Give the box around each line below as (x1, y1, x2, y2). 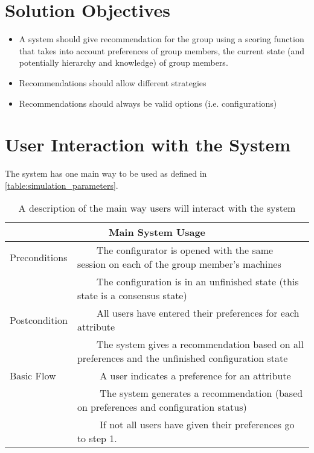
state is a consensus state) (77, 288, 187, 303)
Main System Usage (108, 225, 206, 239)
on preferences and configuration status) (77, 400, 247, 414)
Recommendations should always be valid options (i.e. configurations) (19, 97, 277, 109)
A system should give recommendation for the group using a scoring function (19, 33, 304, 45)
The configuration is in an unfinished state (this (96, 274, 299, 289)
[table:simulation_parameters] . (5, 179, 118, 191)
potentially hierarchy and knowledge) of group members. (19, 56, 228, 69)
